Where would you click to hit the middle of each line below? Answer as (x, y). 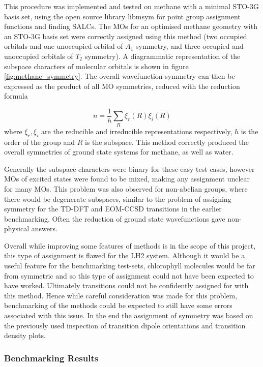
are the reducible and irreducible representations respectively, (137, 131)
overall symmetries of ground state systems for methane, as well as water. (119, 152)
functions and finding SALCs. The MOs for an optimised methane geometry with (131, 26)
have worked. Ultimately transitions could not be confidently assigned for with (126, 285)
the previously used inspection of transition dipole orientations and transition (125, 325)
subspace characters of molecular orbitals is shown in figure (96, 66)
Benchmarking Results (51, 358)
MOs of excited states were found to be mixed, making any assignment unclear (127, 179)
